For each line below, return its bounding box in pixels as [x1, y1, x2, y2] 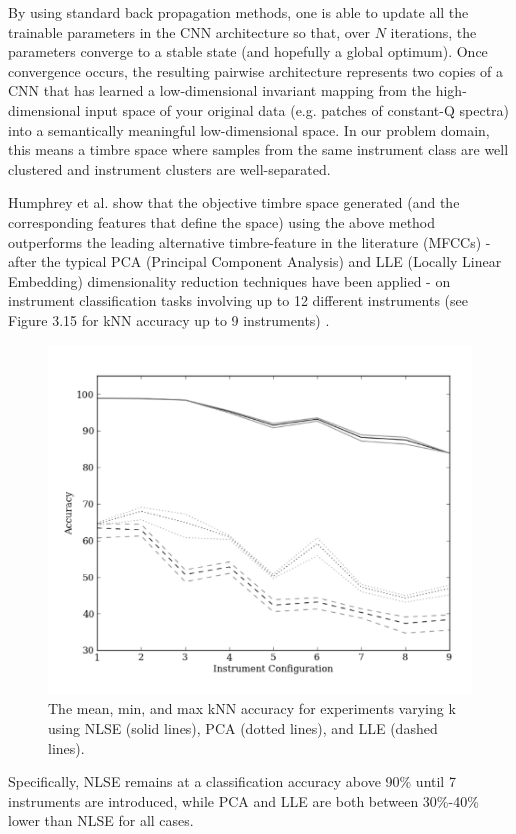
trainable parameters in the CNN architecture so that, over [8, 21, 371, 42]
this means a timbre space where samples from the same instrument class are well [8, 139, 509, 160]
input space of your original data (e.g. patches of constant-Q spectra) [85, 99, 510, 120]
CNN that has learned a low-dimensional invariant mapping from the [8, 80, 432, 101]
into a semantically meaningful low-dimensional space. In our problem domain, [8, 119, 490, 140]
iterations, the [390, 21, 477, 42]
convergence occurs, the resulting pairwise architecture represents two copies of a [8, 60, 503, 81]
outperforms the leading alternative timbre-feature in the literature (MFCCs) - [8, 231, 491, 252]
